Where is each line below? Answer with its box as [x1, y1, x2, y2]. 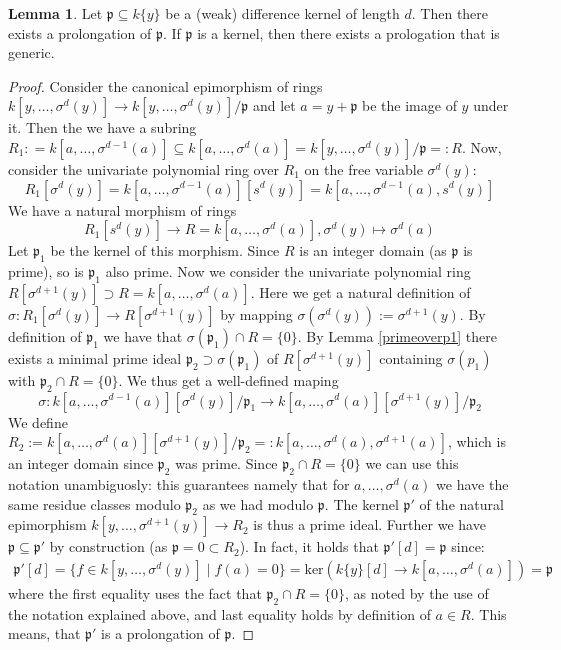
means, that [8, 623, 81, 644]
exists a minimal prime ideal [8, 347, 182, 368]
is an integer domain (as [299, 240, 447, 261]
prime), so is [8, 260, 84, 281]
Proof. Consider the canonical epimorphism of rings [8, 75, 323, 96]
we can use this [365, 453, 459, 474]
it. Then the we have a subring [8, 117, 197, 138]
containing [379, 347, 443, 368]
